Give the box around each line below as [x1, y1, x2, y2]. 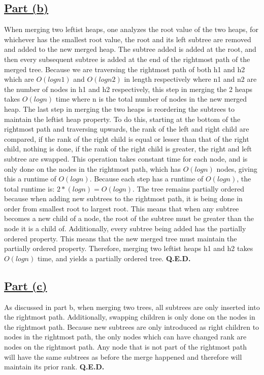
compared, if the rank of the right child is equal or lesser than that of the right [4, 133, 249, 144]
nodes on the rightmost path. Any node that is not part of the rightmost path [4, 341, 247, 352]
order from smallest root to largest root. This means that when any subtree [4, 203, 239, 213]
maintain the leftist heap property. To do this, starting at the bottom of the [4, 113, 241, 124]
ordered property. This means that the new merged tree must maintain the [4, 233, 237, 243]
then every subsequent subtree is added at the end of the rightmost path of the [4, 53, 250, 64]
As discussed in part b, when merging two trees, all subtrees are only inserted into [4, 301, 260, 312]
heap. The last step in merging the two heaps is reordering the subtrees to [4, 103, 235, 114]
